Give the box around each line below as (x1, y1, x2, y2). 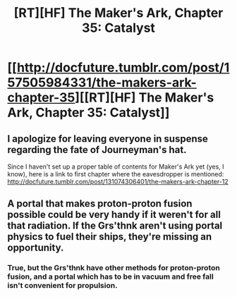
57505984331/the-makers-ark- (7, 75, 197, 91)
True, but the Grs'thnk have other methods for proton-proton (7, 263, 220, 273)
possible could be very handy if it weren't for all (7, 209, 221, 221)
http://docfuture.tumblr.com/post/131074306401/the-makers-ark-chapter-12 (7, 178, 229, 186)
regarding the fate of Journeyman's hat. (7, 143, 187, 156)
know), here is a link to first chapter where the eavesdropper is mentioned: (7, 170, 224, 178)
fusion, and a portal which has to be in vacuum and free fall (7, 272, 214, 281)
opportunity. (7, 242, 64, 254)
